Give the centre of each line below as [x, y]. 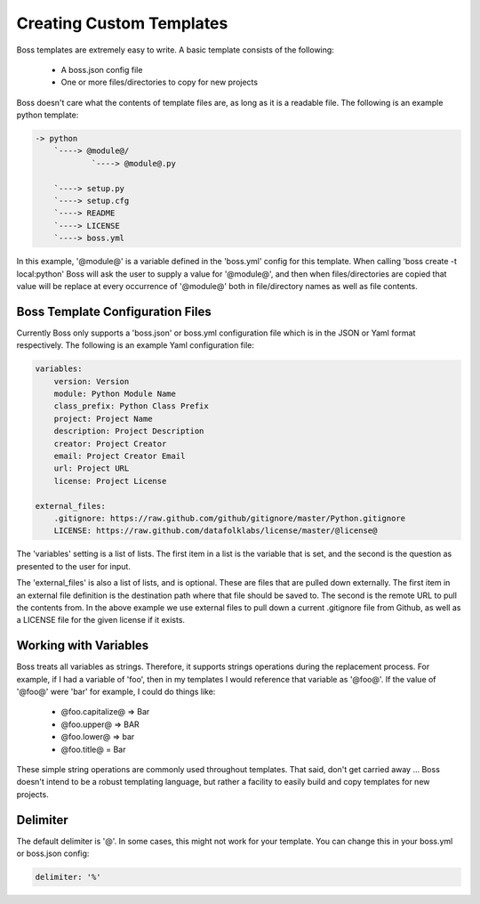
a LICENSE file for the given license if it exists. [101, 620]
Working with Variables [83, 646]
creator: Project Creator [110, 444]
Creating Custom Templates [122, 23]
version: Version [92, 381]
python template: [48, 115]
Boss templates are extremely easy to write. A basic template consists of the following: [176, 50]
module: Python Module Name [115, 394]
